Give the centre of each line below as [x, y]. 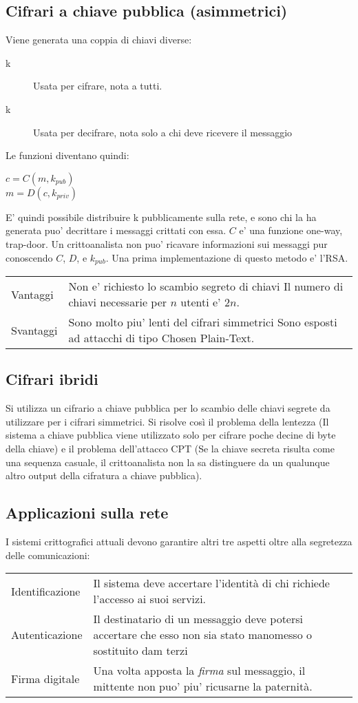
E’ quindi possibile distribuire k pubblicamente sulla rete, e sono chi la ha [161, 217]
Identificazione [46, 591]
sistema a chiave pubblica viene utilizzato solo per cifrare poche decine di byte [171, 435]
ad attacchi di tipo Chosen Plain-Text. [161, 338]
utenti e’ [201, 302]
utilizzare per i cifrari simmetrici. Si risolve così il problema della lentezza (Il [167, 421]
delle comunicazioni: [48, 555]
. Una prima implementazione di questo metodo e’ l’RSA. [227, 257]
